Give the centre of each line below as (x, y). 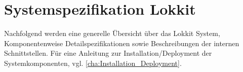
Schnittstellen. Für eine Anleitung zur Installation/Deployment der (108, 53)
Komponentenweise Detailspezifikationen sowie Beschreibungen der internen (122, 43)
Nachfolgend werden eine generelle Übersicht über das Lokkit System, (112, 33)
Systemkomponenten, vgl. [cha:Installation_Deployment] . (93, 63)
